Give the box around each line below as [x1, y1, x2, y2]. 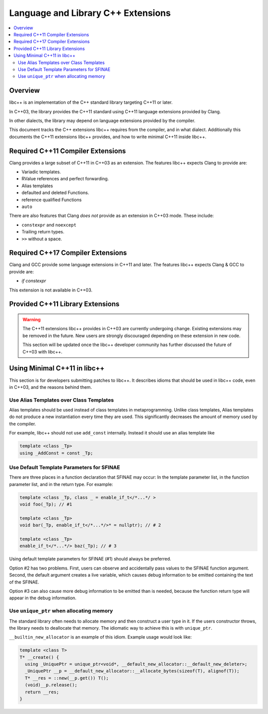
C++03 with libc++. [22, 349, 63, 355]
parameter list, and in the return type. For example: [9, 481, 114, 487]
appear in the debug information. [9, 595, 77, 601]
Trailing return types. [21, 229, 65, 235]
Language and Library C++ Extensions [9, 7, 171, 18]
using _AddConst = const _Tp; [19, 450, 93, 456]
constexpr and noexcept [21, 221, 76, 228]
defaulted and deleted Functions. [21, 190, 89, 196]
